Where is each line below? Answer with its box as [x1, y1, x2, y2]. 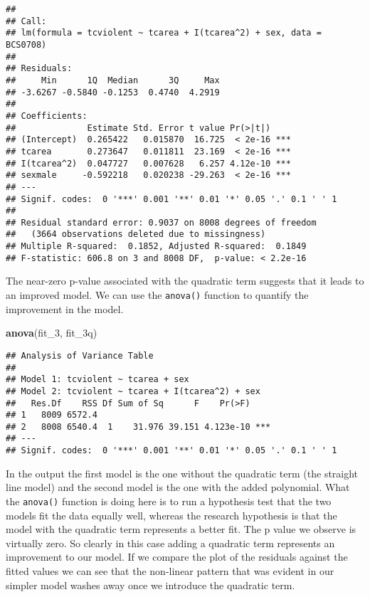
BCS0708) [6, 39, 47, 50]
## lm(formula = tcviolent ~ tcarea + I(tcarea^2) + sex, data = [6, 28, 322, 38]
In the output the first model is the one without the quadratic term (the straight [6, 465, 359, 480]
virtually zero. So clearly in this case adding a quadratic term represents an [6, 535, 335, 550]
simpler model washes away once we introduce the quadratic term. [6, 577, 295, 592]
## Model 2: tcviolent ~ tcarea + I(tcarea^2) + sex [6, 386, 260, 396]
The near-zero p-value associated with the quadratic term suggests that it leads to [6, 273, 364, 288]
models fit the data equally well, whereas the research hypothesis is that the [6, 507, 337, 522]
